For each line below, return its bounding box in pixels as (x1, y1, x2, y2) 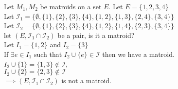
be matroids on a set (40, 1, 102, 11)
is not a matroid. (61, 75, 111, 86)
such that (34, 49, 62, 59)
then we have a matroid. (102, 49, 175, 59)
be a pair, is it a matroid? (57, 30, 135, 40)
